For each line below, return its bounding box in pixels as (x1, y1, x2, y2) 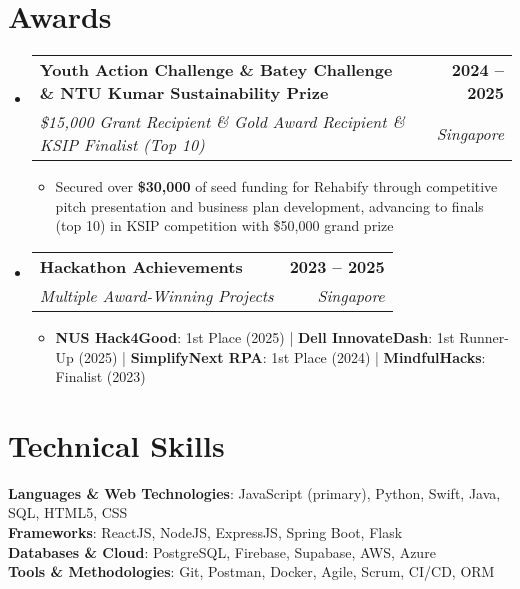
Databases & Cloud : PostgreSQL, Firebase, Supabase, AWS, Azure (8, 541, 436, 562)
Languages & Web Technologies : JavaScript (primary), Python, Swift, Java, (8, 482, 501, 503)
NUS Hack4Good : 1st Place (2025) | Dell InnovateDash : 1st (55, 326, 455, 347)
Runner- (459, 326, 509, 347)
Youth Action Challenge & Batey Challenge (39, 58, 393, 82)
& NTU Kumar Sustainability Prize (39, 81, 329, 105)
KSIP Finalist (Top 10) (39, 133, 205, 157)
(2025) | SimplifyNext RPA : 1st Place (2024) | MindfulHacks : (78, 346, 486, 367)
